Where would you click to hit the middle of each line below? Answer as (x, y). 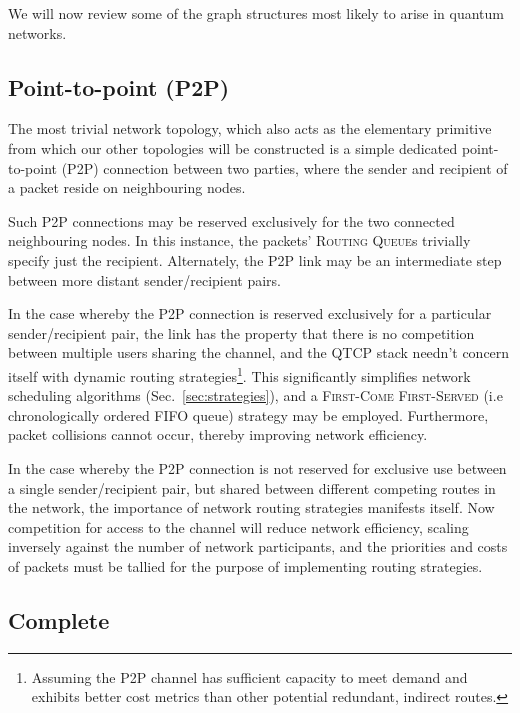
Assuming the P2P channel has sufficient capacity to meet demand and (249, 676)
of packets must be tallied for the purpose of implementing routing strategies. (245, 565)
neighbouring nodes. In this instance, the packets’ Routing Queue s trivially (239, 240)
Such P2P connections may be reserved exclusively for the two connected (231, 220)
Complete (59, 619)
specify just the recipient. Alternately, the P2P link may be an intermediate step (255, 259)
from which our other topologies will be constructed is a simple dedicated (233, 147)
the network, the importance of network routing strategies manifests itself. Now (251, 507)
